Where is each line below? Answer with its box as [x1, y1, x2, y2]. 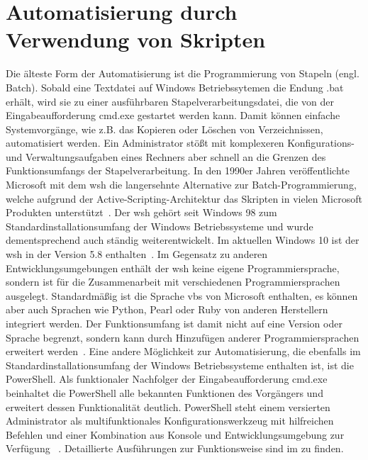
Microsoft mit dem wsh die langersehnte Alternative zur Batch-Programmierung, [6, 177, 357, 192]
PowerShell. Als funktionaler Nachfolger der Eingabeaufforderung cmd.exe [6, 371, 328, 386]
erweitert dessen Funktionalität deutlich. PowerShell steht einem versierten [6, 399, 330, 414]
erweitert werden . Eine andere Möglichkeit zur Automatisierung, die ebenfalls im [6, 344, 361, 359]
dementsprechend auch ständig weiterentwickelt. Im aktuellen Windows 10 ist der [6, 232, 359, 247]
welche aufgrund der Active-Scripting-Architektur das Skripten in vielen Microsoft [6, 191, 362, 206]
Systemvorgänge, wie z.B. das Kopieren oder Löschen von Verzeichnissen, [6, 121, 323, 136]
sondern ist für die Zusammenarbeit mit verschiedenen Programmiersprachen [6, 274, 340, 289]
